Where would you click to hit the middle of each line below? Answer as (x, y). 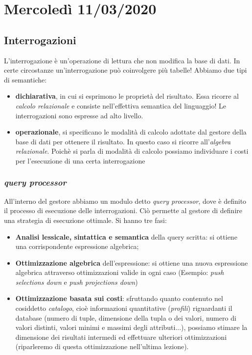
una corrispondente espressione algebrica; (77, 246)
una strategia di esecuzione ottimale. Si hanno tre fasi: (85, 220)
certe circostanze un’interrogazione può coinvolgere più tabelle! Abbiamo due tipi (126, 70)
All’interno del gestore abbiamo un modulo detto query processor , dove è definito (125, 201)
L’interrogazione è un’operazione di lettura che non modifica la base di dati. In (122, 60)
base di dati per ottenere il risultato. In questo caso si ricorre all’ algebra (123, 141)
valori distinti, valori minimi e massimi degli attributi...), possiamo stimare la (131, 327)
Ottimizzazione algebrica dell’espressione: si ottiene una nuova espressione (132, 262)
